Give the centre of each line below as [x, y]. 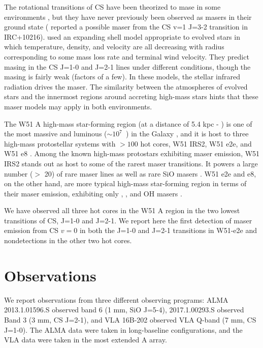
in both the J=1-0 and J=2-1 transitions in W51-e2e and [168, 230]
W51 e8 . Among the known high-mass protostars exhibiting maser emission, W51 [132, 153]
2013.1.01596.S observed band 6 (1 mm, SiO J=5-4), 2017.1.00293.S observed [124, 310]
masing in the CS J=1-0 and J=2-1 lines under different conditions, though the [127, 66]
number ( [19, 173]
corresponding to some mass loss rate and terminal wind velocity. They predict [127, 56]
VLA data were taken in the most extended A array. [86, 340]
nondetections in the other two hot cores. [68, 240]
